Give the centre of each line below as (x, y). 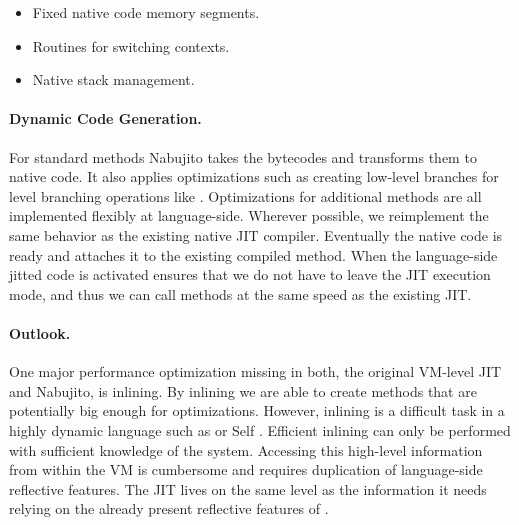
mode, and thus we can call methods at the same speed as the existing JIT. (240, 293)
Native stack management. (113, 79)
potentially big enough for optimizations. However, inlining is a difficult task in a (257, 410)
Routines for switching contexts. (131, 45)
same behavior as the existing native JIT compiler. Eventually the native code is (256, 234)
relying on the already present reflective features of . (169, 508)
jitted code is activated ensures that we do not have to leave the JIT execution (250, 274)
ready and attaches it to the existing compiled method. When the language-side (253, 254)
